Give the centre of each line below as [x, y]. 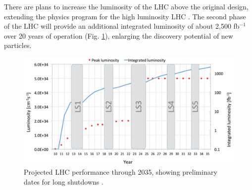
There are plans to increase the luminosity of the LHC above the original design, [126, 6]
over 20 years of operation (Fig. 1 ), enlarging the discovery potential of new [119, 35]
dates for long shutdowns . [64, 181]
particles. [18, 45]
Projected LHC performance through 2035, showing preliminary [121, 172]
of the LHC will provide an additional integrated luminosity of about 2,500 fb [122, 26]
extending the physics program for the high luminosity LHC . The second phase [125, 16]
